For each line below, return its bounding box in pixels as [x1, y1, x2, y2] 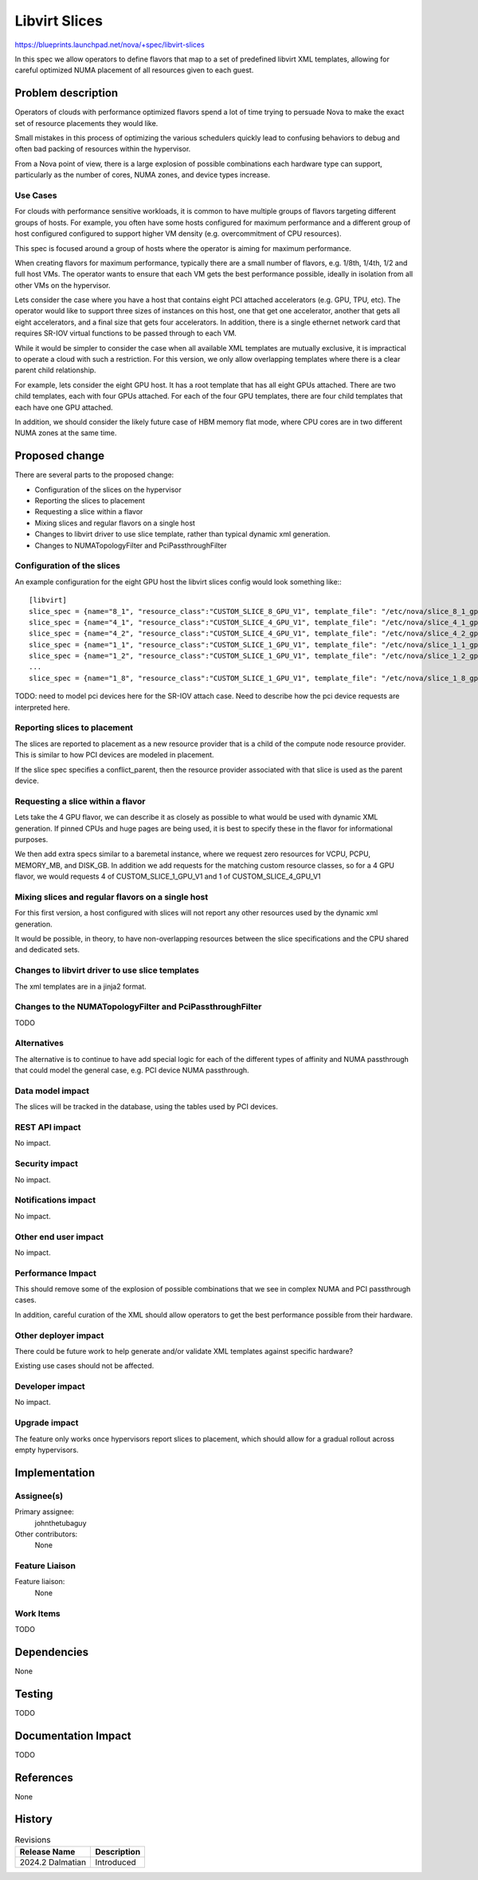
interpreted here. [14, 702, 71, 712]
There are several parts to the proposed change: [14, 470, 174, 480]
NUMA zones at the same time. [14, 428, 117, 438]
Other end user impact [14, 1231, 104, 1242]
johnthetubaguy [34, 1518, 87, 1528]
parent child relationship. [14, 365, 96, 375]
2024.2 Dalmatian [19, 1856, 87, 1867]
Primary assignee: [14, 1507, 75, 1516]
